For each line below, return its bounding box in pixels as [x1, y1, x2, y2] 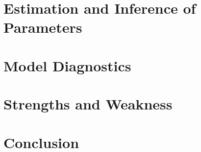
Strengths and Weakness [3, 94, 173, 114]
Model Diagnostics [3, 55, 131, 75]
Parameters [3, 17, 82, 37]
